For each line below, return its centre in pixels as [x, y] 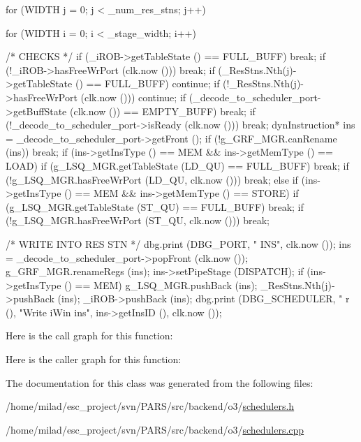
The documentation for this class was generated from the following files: [160, 382]
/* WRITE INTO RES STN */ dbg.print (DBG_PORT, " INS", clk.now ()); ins [178, 243]
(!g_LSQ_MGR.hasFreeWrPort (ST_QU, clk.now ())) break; [138, 220]
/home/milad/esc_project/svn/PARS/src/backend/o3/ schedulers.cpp [155, 429]
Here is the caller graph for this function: [94, 359]
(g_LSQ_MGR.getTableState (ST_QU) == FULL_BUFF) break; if [155, 206]
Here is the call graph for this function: [89, 336]
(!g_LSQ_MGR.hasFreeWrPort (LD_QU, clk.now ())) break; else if [152, 179]
